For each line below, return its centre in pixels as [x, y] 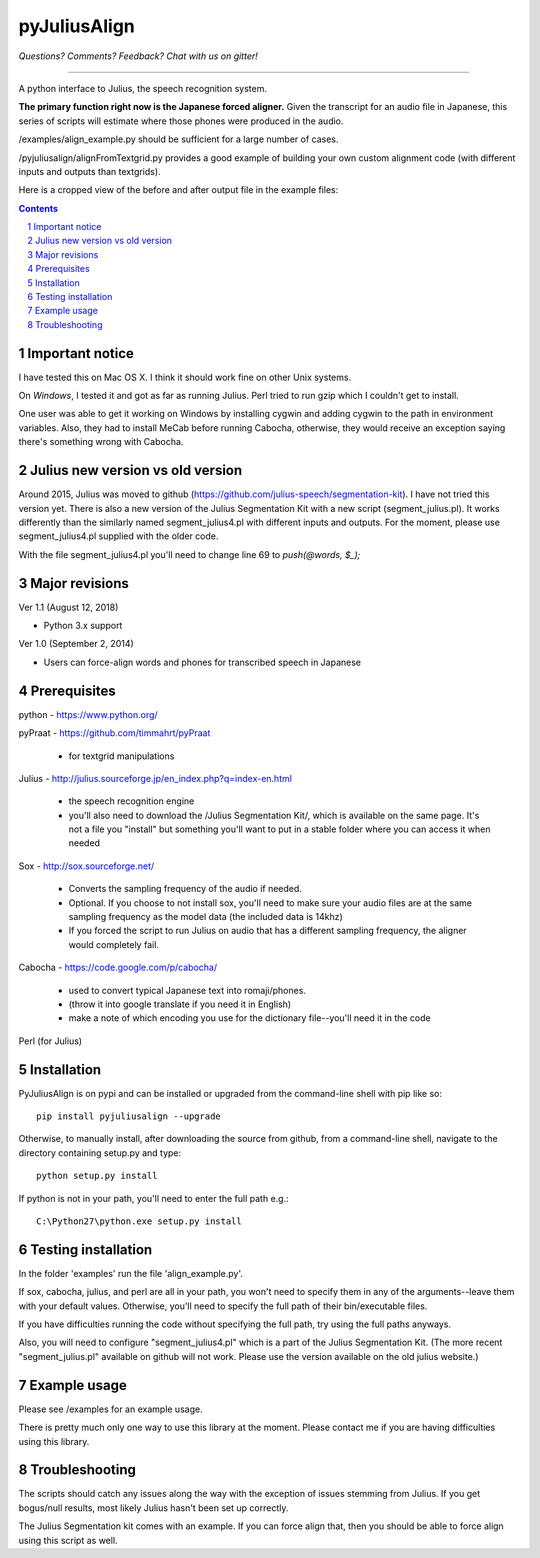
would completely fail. [114, 944]
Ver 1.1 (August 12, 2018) [68, 607]
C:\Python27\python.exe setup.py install [139, 1221]
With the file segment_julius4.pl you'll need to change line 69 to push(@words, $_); [189, 554]
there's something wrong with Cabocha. [101, 442]
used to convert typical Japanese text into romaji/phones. [187, 990]
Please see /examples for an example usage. [111, 1409]
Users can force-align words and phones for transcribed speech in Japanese [202, 662]
